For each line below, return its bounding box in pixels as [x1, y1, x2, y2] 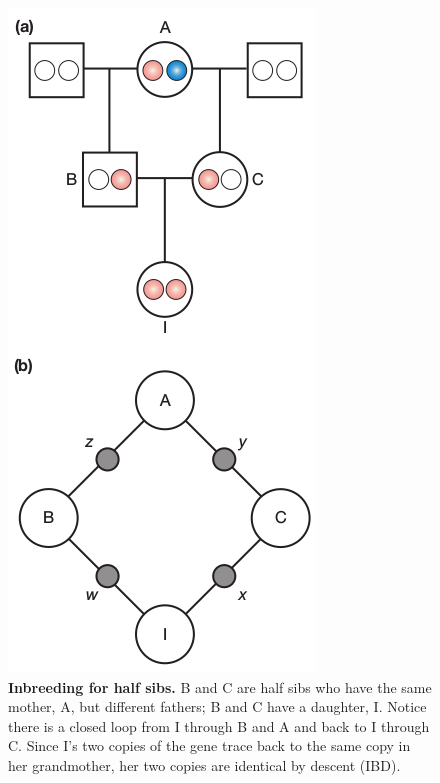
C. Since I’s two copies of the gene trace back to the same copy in [8, 735, 411, 756]
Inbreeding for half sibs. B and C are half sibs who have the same [8, 676, 432, 697]
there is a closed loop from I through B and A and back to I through [8, 715, 430, 736]
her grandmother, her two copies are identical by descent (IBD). [8, 754, 401, 775]
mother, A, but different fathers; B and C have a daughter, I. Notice [8, 696, 427, 717]
